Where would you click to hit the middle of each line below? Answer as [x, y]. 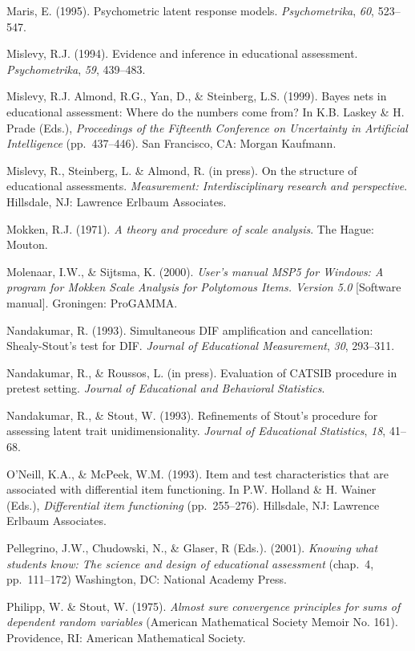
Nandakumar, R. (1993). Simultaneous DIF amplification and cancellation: [190, 330]
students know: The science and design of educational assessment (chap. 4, [190, 563]
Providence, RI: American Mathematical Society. [126, 637]
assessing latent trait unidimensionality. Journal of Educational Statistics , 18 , [196, 431]
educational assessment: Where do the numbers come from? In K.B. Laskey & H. [205, 111]
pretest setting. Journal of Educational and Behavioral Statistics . [166, 388]
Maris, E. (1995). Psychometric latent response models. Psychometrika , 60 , [191, 10]
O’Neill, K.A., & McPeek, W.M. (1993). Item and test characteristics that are [197, 473]
